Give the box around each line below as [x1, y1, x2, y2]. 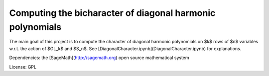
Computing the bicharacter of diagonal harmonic [9, 7, 216, 18]
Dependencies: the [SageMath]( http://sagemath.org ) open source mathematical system [9, 55, 189, 61]
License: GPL [9, 64, 37, 70]
